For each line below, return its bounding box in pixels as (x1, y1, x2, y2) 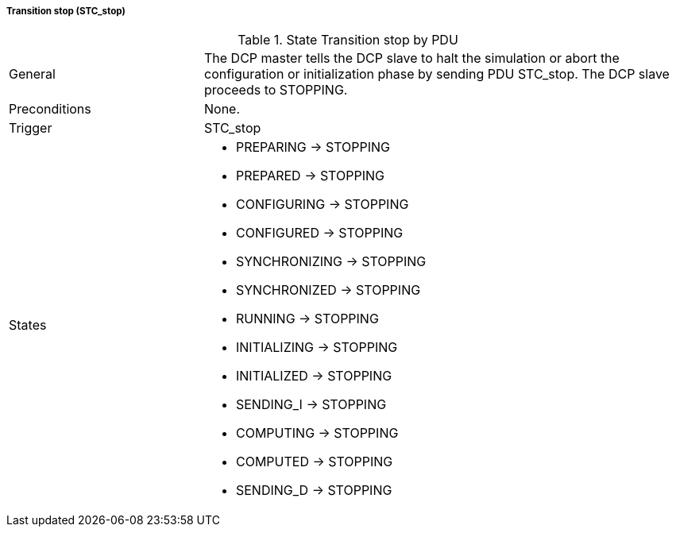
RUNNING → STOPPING (235, 311, 379, 327)
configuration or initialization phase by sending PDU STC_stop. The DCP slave (203, 66, 670, 83)
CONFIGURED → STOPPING (235, 225, 404, 241)
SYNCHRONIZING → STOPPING (235, 253, 427, 270)
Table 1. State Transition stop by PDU (238, 32, 458, 48)
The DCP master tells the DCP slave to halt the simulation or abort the (203, 50, 620, 67)
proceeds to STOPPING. (203, 82, 348, 98)
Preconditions (9, 101, 91, 118)
